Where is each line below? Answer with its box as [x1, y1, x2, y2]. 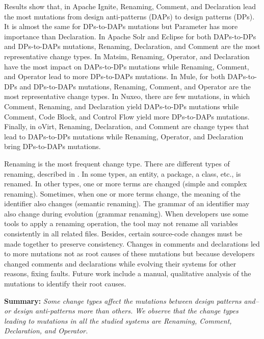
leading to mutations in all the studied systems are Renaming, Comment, [4, 315, 232, 326]
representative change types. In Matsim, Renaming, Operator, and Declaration [4, 51, 250, 61]
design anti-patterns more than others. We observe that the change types [13, 305, 239, 316]
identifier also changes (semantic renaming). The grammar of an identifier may [4, 198, 250, 209]
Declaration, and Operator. [4, 325, 88, 336]
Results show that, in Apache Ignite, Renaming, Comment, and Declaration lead [4, 1, 256, 11]
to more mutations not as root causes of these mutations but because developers [4, 248, 255, 259]
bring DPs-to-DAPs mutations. [4, 141, 101, 152]
